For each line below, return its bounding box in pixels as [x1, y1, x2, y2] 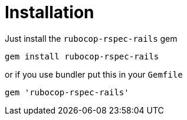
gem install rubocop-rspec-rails [5, 51, 159, 61]
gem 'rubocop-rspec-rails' [5, 87, 129, 97]
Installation [5, 2, 94, 22]
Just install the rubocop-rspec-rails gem [5, 33, 178, 44]
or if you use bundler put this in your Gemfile [5, 69, 183, 79]
